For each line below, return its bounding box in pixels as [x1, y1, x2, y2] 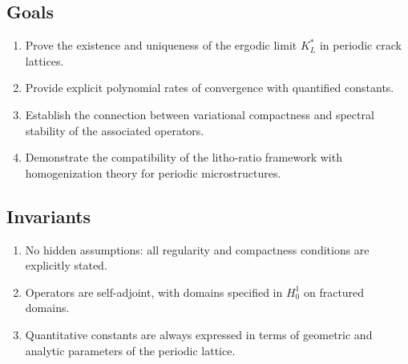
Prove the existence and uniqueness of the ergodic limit [25, 37, 297, 54]
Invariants [6, 203, 91, 228]
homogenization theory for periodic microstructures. [25, 164, 281, 181]
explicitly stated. [25, 257, 107, 274]
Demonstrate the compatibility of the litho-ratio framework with [25, 149, 342, 166]
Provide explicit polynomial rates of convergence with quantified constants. [25, 79, 394, 96]
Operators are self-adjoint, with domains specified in [25, 283, 283, 300]
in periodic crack [319, 37, 402, 54]
